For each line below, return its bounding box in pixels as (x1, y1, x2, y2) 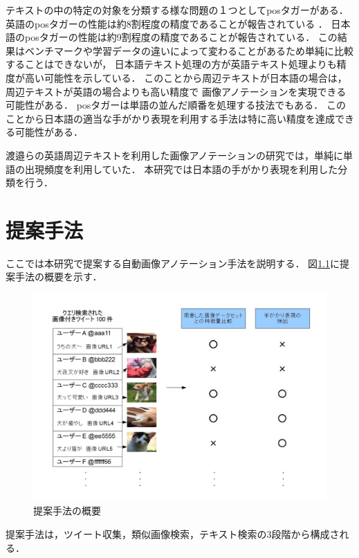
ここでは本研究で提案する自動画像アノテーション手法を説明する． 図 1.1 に (6, 255, 340, 270)
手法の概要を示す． (15, 269, 102, 284)
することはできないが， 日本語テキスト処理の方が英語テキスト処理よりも (6, 57, 337, 71)
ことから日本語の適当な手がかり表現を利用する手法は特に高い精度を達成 (6, 111, 335, 125)
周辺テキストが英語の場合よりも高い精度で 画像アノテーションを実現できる (6, 84, 347, 98)
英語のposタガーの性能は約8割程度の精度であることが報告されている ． (6, 16, 328, 30)
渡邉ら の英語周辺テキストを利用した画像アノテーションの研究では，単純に (6, 147, 344, 162)
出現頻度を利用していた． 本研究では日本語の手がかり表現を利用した (24, 161, 338, 176)
